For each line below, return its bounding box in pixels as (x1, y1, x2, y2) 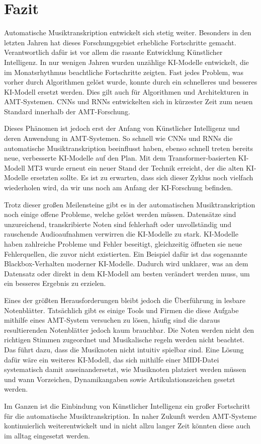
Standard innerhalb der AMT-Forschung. (4, 106, 130, 116)
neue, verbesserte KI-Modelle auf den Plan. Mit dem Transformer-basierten (4, 153, 236, 163)
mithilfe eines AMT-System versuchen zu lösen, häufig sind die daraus (4, 315, 220, 325)
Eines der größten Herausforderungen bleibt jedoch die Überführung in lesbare (4, 294, 245, 305)
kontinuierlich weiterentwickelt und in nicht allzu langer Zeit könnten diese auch (4, 420, 250, 431)
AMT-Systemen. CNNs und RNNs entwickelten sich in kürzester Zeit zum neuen (4, 96, 253, 107)
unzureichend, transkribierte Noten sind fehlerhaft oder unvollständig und (4, 218, 232, 229)
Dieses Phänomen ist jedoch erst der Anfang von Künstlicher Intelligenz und (4, 123, 240, 133)
